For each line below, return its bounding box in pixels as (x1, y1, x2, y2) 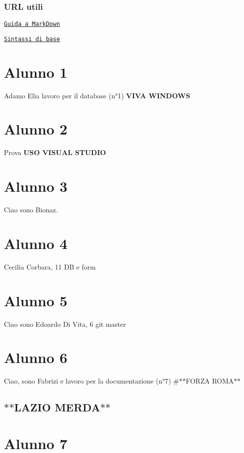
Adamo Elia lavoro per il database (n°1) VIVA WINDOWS (4, 90, 190, 100)
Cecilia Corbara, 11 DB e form (4, 261, 96, 272)
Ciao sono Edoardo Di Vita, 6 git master (4, 318, 126, 329)
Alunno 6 (4, 347, 67, 367)
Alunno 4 (4, 233, 67, 253)
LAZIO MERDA (14, 400, 100, 415)
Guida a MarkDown (4, 21, 60, 28)
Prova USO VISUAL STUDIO (4, 147, 106, 158)
